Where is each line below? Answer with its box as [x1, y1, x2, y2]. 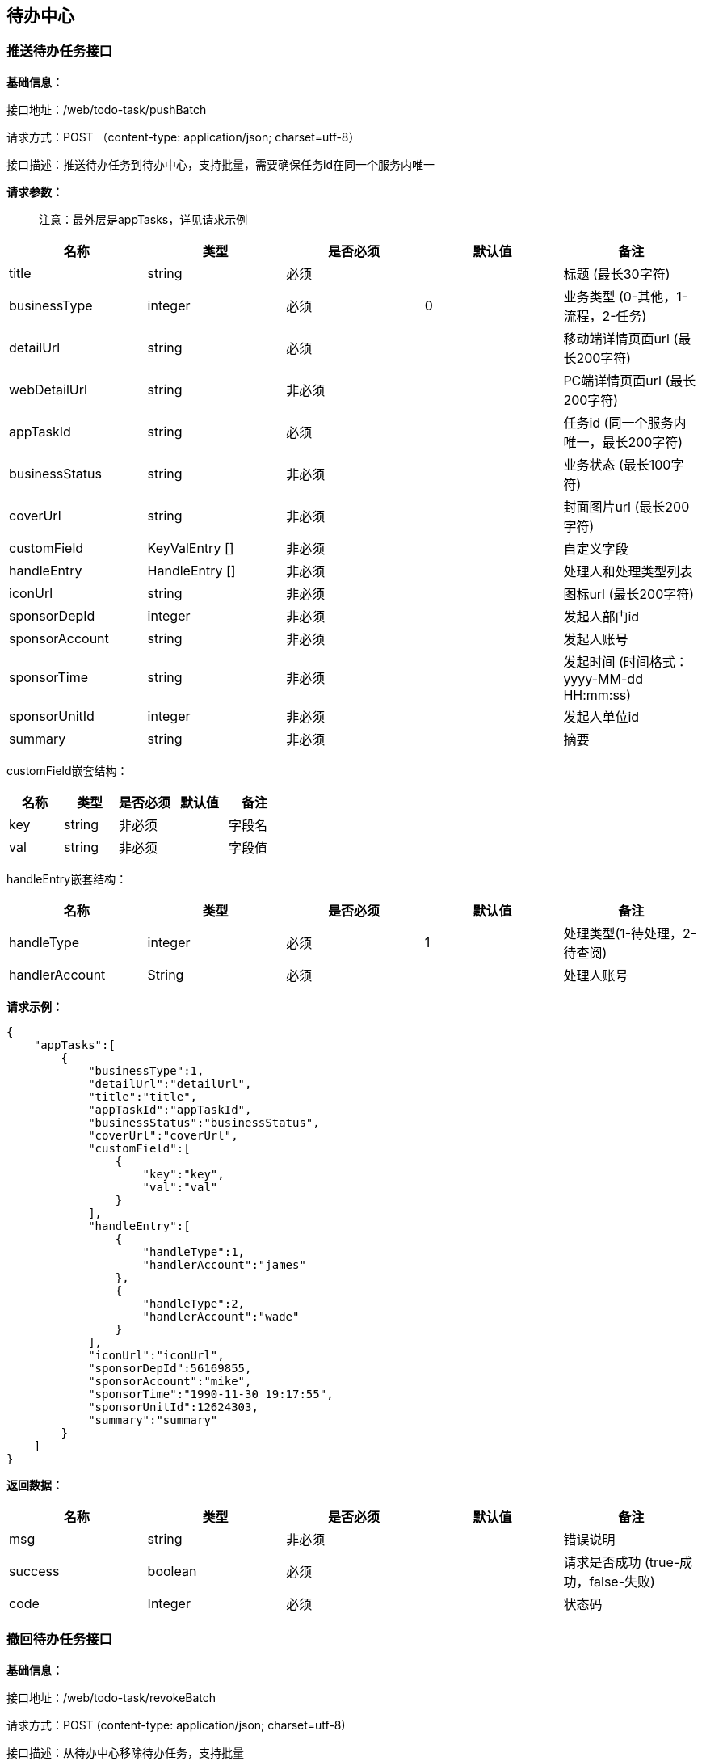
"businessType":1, [88, 1064, 204, 1077]
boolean [147, 1562, 197, 1579]
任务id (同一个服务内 [563, 414, 687, 431]
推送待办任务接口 [6, 43, 112, 60]
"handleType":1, [142, 1245, 246, 1258]
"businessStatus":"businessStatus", [88, 1115, 320, 1129]
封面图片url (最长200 [563, 498, 690, 515]
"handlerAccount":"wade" [142, 1309, 300, 1323]
